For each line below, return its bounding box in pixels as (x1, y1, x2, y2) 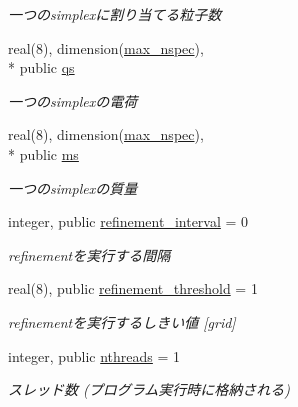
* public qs (8, 57, 75, 78)
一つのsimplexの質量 (8, 177, 138, 198)
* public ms (8, 143, 79, 164)
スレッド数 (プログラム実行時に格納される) (8, 379, 291, 400)
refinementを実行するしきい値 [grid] (8, 311, 236, 332)
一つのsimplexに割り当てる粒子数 (8, 4, 222, 24)
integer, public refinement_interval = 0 (8, 211, 249, 232)
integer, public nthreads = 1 (8, 345, 181, 366)
